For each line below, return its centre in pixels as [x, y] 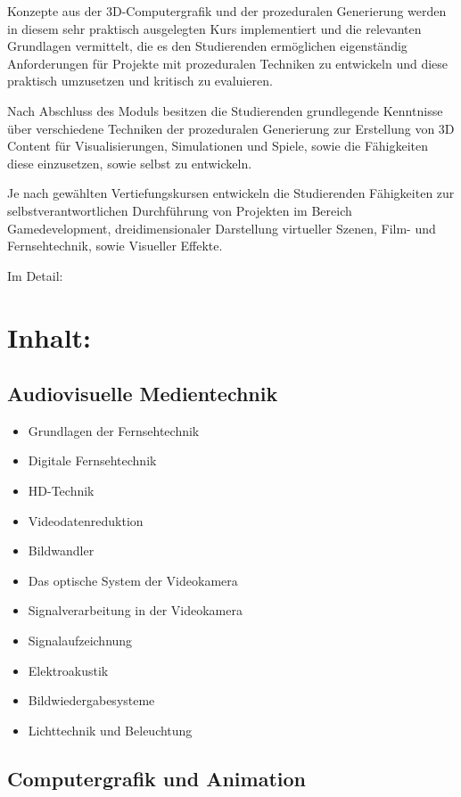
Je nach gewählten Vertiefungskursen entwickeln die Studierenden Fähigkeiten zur [231, 193]
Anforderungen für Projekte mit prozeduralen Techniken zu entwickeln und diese [228, 63]
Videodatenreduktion [86, 520]
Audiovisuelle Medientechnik [143, 394]
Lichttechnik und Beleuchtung [110, 730]
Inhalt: [49, 337]
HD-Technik [61, 491]
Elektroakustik [68, 670]
